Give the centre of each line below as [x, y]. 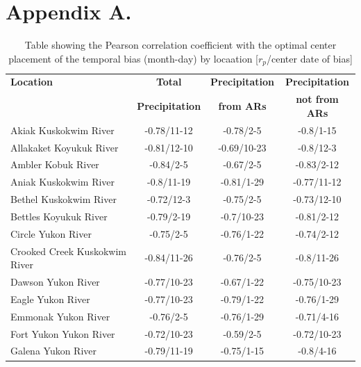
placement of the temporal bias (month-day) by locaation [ [133, 58]
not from [317, 99]
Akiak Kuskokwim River [62, 130]
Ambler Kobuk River [55, 164]
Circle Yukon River [51, 233]
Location [32, 82]
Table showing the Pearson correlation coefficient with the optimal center [180, 45]
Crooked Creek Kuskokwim [68, 251]
